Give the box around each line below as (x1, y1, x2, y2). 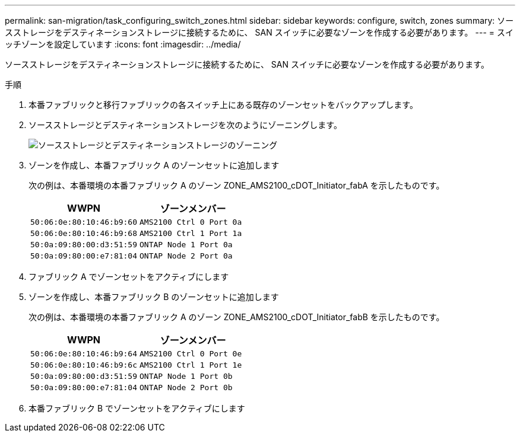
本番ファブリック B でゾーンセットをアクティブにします (28, 403, 245, 413)
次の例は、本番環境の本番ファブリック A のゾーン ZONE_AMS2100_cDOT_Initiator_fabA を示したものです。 (28, 180, 445, 190)
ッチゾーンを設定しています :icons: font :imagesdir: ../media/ (5, 39, 241, 49)
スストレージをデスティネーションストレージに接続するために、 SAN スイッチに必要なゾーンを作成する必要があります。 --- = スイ (5, 27, 513, 37)
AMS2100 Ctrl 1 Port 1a (139, 229, 242, 238)
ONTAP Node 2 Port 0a (139, 251, 233, 260)
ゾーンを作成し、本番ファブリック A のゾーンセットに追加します (28, 160, 280, 170)
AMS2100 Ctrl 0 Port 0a (139, 218, 242, 227)
